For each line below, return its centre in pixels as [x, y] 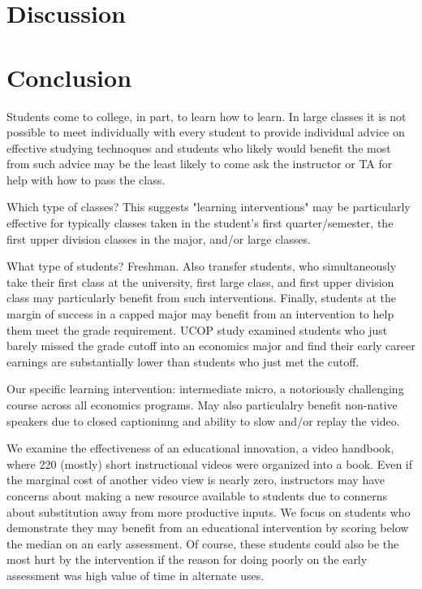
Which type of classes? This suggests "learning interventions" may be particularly [209, 207]
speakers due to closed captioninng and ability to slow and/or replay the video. [203, 420]
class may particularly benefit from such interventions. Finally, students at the [201, 298]
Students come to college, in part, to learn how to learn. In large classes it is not [207, 116]
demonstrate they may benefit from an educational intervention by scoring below [208, 528]
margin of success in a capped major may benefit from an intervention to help [200, 314]
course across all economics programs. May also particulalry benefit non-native [202, 405]
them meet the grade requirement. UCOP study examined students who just [197, 329]
